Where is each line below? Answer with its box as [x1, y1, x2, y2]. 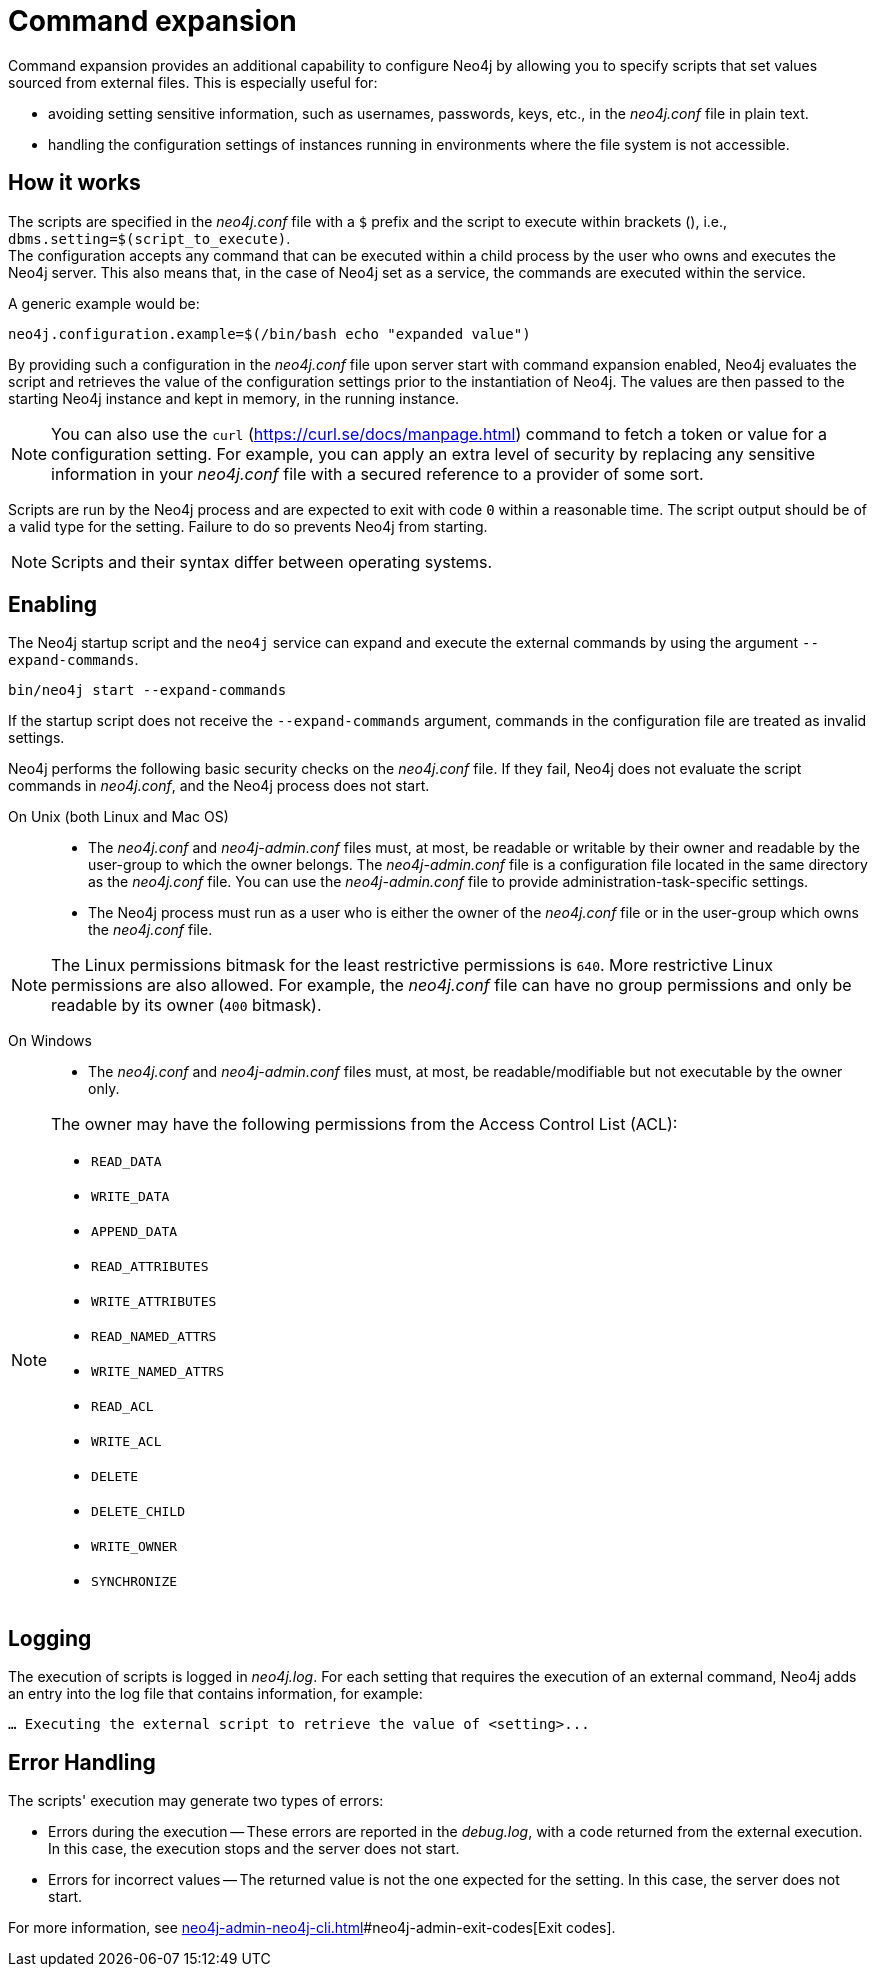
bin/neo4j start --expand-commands [8, 682, 287, 699]
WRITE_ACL [91, 1434, 162, 1450]
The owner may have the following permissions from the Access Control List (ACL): [51, 1114, 678, 1135]
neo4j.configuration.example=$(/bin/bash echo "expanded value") [8, 325, 531, 342]
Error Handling [8, 1749, 156, 1775]
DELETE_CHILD [91, 1504, 185, 1520]
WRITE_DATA [91, 1189, 170, 1205]
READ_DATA [91, 1154, 162, 1170]
